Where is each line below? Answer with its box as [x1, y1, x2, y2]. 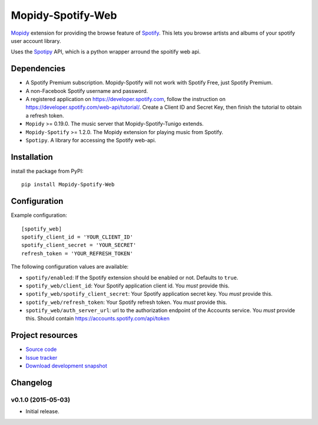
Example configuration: [11, 212, 68, 219]
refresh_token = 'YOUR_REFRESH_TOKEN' [21, 250, 134, 257]
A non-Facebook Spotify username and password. [25, 87, 148, 94]
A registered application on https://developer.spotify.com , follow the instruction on [25, 96, 226, 103]
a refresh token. [25, 112, 64, 119]
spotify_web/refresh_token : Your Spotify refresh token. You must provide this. [25, 299, 227, 306]
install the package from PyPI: [11, 168, 84, 175]
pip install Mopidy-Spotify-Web [21, 181, 115, 188]
